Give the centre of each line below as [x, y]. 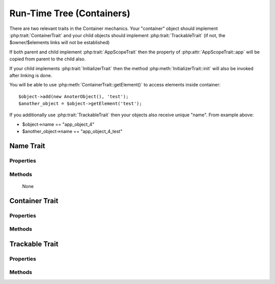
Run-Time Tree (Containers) [70, 13]
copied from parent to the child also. [48, 59]
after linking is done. [31, 75]
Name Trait [27, 146]
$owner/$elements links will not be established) [60, 43]
